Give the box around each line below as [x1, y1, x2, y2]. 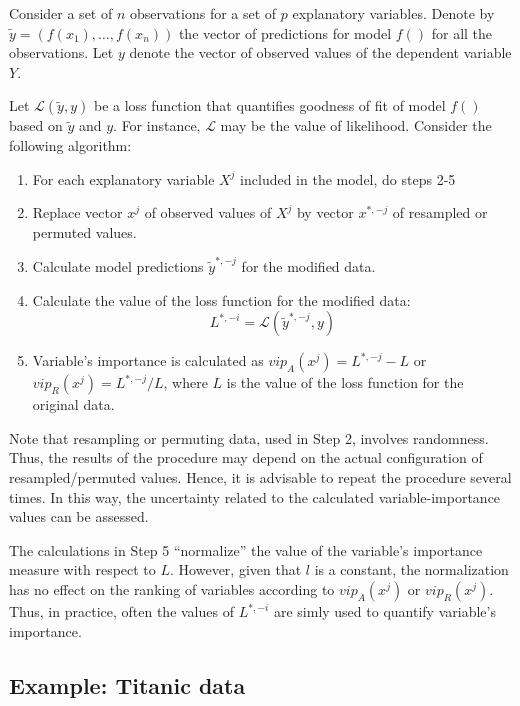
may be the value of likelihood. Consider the [220, 115, 492, 136]
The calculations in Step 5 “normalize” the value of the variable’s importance [9, 539, 483, 560]
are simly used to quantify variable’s [273, 601, 496, 621]
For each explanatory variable [32, 168, 215, 189]
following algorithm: [9, 134, 132, 155]
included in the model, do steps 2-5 [240, 168, 456, 189]
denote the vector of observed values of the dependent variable [129, 42, 512, 63]
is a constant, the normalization [314, 559, 509, 580]
